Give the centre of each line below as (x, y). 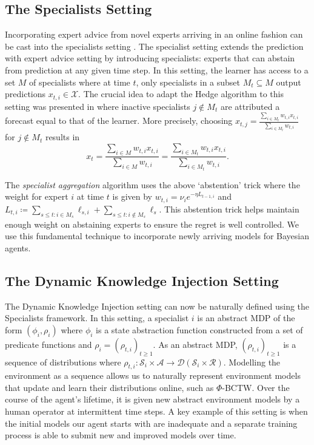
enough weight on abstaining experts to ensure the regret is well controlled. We (152, 224)
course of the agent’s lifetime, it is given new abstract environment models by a (152, 399)
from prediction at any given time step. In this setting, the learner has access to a (157, 70)
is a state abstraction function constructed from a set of (199, 329)
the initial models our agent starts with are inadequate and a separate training (151, 423)
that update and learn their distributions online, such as (109, 387)
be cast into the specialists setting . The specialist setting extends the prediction (154, 46)
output (289, 82)
